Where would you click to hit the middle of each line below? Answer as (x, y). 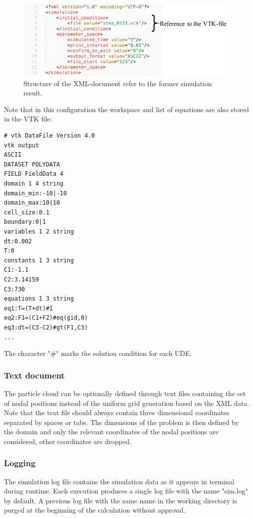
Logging (20, 463)
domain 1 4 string (34, 184)
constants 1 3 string (39, 260)
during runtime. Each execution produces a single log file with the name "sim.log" (126, 491)
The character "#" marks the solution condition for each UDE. (98, 353)
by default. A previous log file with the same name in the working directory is (121, 500)
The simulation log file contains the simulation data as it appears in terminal (119, 481)
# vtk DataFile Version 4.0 (50, 136)
